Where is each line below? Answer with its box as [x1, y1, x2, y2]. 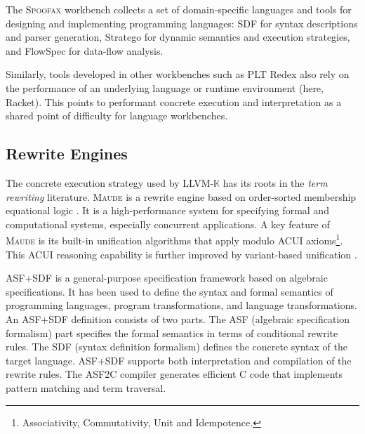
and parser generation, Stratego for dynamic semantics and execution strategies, [6, 29, 350, 44]
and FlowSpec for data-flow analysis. [6, 43, 164, 58]
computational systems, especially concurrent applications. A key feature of [6, 216, 330, 231]
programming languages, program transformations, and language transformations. [6, 298, 357, 313]
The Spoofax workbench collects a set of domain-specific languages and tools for [6, 2, 352, 16]
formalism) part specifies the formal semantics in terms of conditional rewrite [6, 325, 338, 340]
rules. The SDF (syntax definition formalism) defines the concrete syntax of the [6, 339, 348, 354]
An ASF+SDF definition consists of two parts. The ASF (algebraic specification [6, 311, 350, 326]
